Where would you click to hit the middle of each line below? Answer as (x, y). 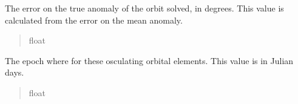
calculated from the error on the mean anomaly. (94, 20)
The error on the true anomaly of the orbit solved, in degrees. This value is (144, 8)
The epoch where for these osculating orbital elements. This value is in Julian (149, 60)
